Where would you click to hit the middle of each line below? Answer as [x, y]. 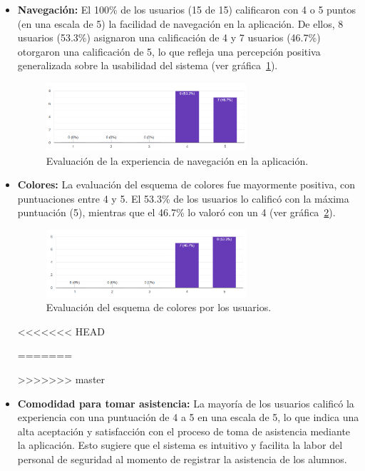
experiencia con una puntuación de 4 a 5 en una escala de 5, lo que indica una [188, 417]
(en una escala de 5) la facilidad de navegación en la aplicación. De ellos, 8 [180, 23]
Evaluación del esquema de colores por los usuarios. [159, 307]
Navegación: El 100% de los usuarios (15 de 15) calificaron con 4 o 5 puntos [187, 9]
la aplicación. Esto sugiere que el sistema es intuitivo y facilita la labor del [180, 445]
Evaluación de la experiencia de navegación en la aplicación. [177, 160]
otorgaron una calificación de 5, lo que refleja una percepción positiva [169, 51]
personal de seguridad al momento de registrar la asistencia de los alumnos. [182, 459]
